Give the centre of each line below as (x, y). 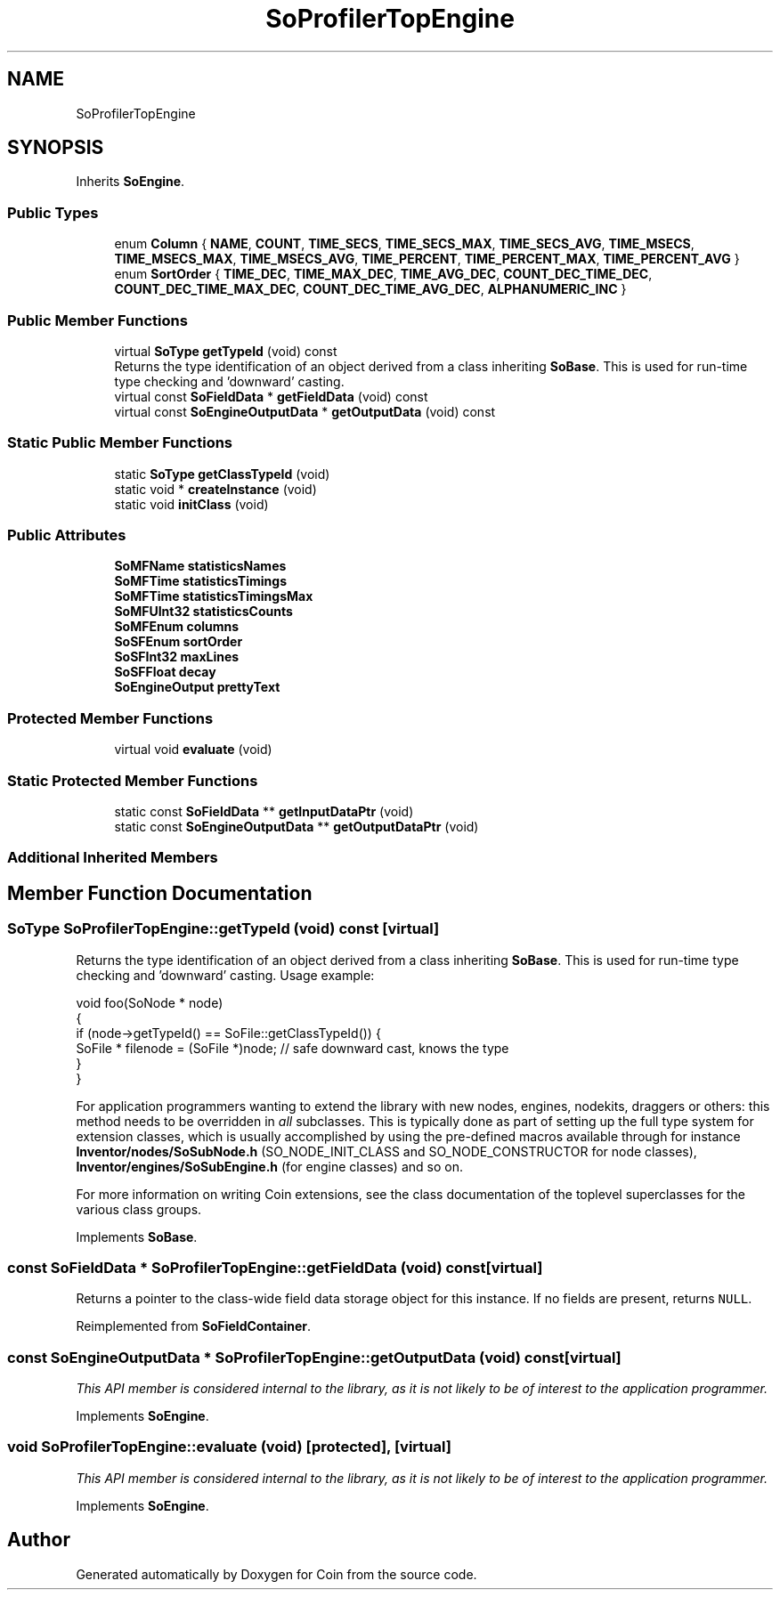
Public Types (53, 212)
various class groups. (139, 1209)
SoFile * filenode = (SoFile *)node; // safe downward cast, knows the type (292, 1048)
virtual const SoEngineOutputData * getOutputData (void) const (305, 411)
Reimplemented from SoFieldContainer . (194, 1326)
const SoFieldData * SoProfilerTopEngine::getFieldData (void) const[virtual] (275, 1267)
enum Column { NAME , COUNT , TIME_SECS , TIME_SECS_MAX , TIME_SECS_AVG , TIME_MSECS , (404, 244)
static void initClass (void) (191, 504)
